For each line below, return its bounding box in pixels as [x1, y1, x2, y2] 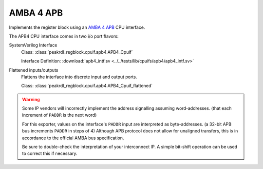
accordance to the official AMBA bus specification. [22, 135, 124, 141]
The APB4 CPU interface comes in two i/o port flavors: [9, 33, 119, 39]
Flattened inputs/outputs [9, 67, 58, 73]
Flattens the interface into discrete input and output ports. [21, 74, 137, 80]
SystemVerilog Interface [9, 42, 57, 48]
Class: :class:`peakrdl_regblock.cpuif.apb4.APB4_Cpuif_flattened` [21, 83, 153, 89]
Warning [22, 96, 40, 102]
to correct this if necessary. [22, 150, 77, 156]
